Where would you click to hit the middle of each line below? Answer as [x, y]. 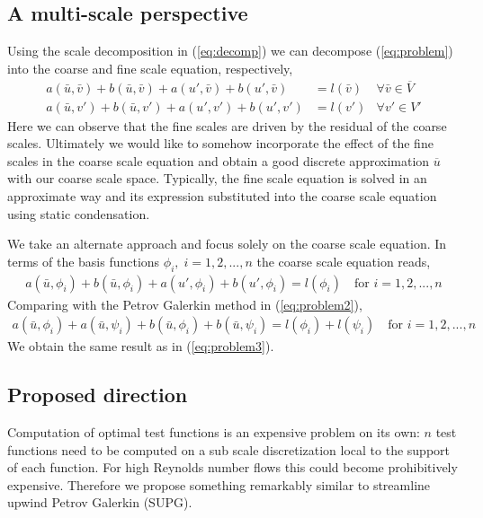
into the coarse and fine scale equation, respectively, [150, 68]
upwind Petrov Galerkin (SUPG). [100, 502]
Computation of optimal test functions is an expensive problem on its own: [214, 432]
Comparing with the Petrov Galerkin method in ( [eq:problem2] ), [185, 304]
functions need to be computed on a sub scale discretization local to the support [229, 449]
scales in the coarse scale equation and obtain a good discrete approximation [219, 160]
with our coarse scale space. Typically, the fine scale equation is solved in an [217, 178]
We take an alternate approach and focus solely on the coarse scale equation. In [227, 244]
